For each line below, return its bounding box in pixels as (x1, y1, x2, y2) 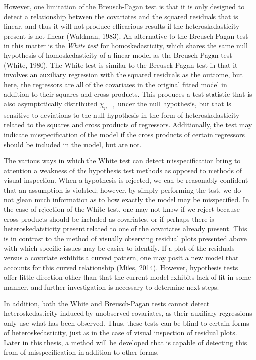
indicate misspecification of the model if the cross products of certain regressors (4, 129, 245, 139)
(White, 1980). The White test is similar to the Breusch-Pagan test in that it (4, 59, 238, 70)
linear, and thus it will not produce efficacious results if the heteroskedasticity (4, 21, 240, 31)
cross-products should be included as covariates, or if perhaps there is (4, 213, 214, 224)
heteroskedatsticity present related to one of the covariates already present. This (4, 223, 247, 234)
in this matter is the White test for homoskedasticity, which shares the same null (4, 40, 248, 51)
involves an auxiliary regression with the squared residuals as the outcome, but (4, 69, 243, 80)
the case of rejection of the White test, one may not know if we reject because (4, 204, 240, 214)
